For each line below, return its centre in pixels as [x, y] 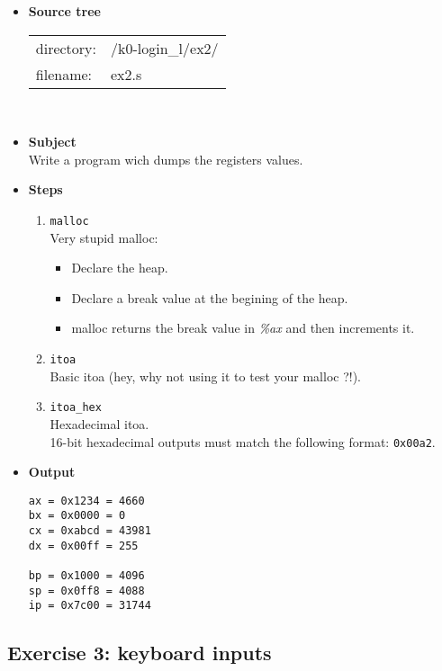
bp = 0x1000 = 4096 [86, 576]
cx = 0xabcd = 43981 [90, 531]
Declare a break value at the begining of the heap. [210, 297]
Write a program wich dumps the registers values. [166, 159]
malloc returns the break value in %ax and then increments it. [243, 328]
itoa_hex [76, 408]
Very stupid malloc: [104, 237]
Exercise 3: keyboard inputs [140, 653]
